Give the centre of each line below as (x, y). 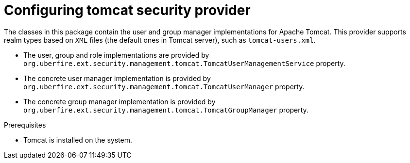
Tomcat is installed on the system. (78, 140)
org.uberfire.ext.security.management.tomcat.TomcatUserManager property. (164, 86)
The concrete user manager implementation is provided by (117, 78)
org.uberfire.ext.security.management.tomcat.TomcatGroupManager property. (166, 110)
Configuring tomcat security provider (127, 10)
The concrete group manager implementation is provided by (120, 101)
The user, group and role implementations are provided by (116, 55)
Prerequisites (25, 125)
